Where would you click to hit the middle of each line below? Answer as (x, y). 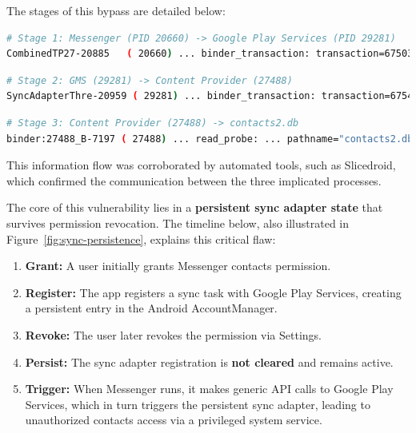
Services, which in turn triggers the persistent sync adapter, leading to (198, 404)
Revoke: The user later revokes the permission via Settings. (173, 334)
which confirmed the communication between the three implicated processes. (194, 180)
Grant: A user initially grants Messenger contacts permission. (178, 266)
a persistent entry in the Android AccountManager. (151, 308)
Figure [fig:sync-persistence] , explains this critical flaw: (141, 238)
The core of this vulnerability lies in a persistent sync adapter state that (195, 207)
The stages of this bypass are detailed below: (116, 10)
